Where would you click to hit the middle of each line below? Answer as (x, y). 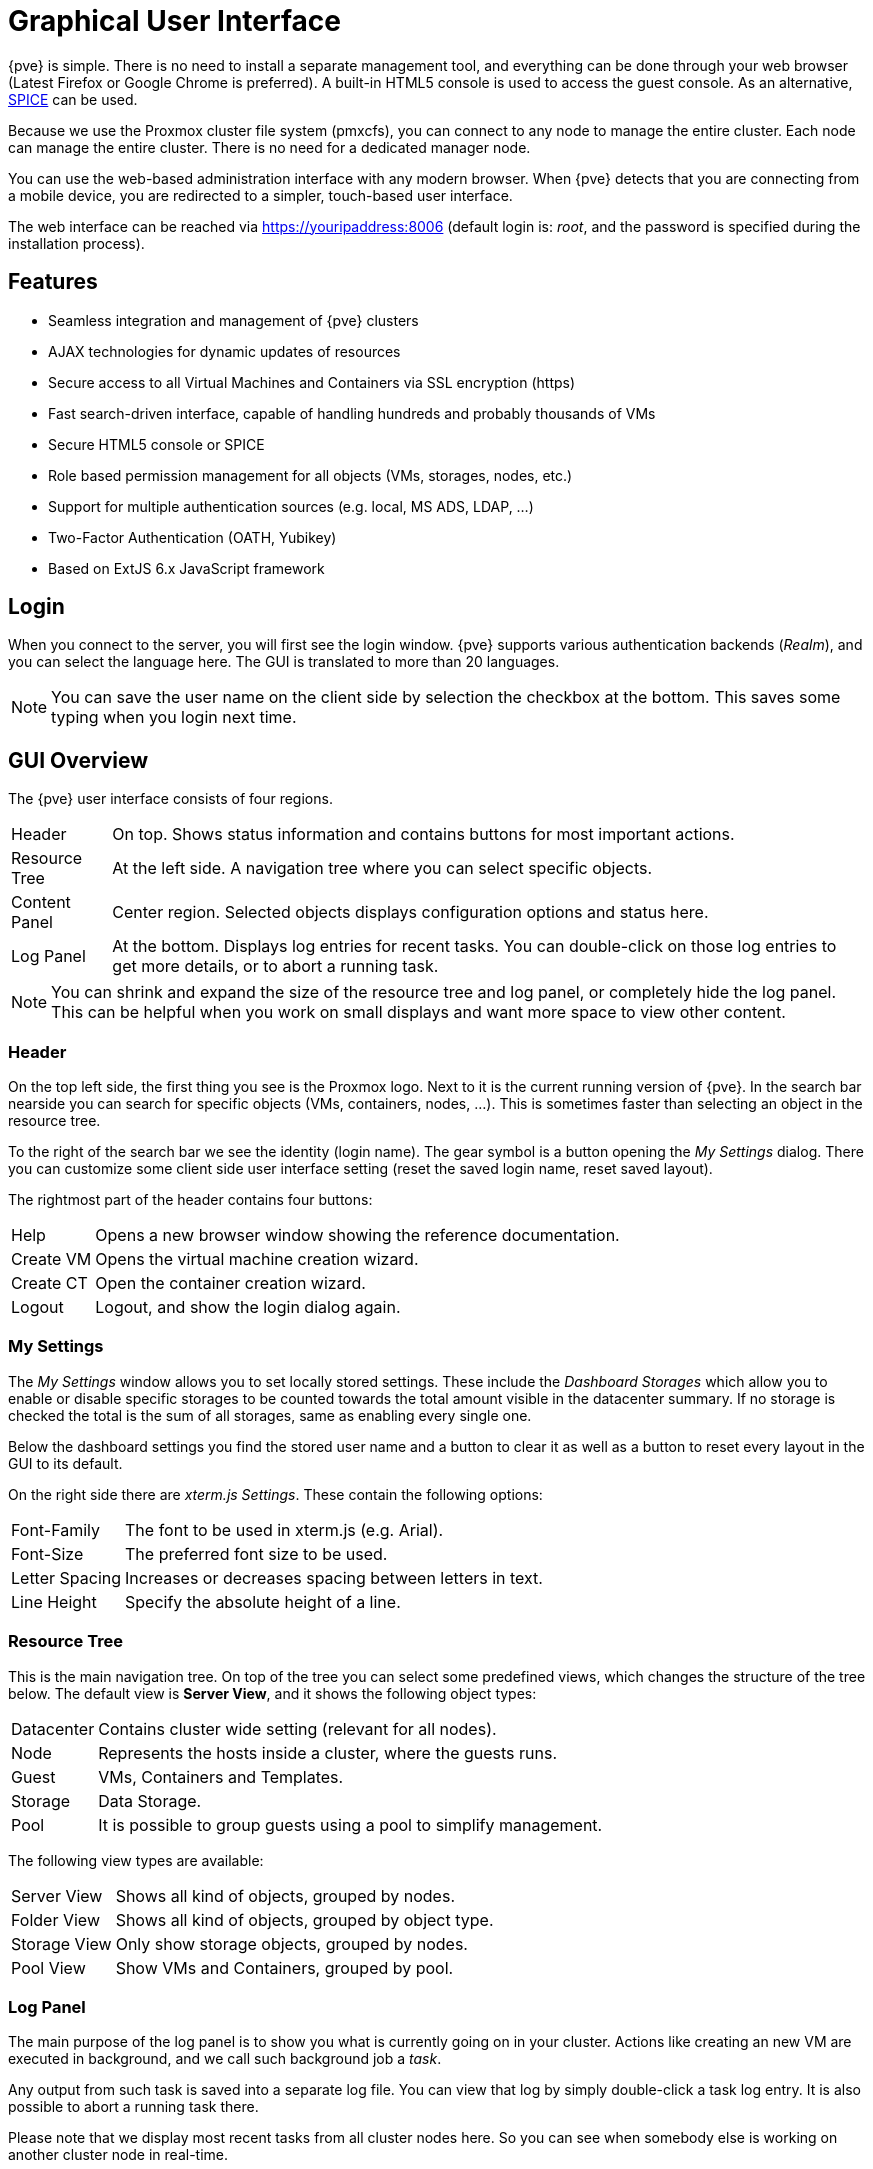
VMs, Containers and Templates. (221, 1776)
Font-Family (56, 1529)
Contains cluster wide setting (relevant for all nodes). (297, 1728)
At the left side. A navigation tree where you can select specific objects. (382, 868)
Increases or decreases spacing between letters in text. (334, 1577)
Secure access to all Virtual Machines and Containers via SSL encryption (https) (312, 382)
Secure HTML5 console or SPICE (156, 444)
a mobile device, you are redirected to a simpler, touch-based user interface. (260, 195)
